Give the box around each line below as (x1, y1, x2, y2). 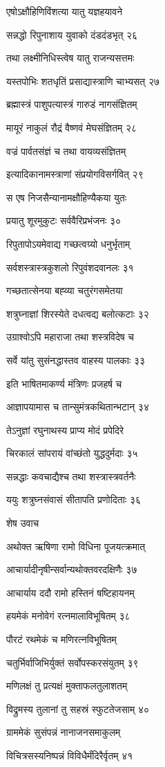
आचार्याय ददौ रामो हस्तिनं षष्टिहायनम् (6, 585, 135, 599)
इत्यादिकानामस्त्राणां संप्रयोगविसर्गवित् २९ (6, 167, 144, 181)
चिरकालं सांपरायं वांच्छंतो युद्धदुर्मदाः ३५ (6, 446, 138, 460)
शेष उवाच (6, 516, 39, 530)
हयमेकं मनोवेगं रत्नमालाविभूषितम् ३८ (6, 608, 130, 623)
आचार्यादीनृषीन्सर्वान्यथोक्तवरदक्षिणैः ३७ (6, 562, 137, 577)
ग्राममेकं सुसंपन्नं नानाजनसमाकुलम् (6, 725, 121, 739)
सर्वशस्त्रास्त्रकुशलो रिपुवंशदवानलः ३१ (6, 260, 134, 274)
